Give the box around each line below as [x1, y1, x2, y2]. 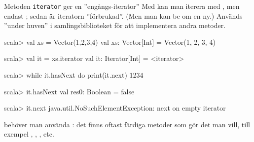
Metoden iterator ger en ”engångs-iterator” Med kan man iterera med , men [4, 1, 240, 11]
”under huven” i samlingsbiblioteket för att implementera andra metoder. [4, 20, 226, 30]
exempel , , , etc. [4, 129, 54, 139]
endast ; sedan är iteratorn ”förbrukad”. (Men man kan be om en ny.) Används [4, 10, 243, 21]
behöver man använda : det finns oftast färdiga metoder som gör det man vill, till [4, 119, 250, 129]
